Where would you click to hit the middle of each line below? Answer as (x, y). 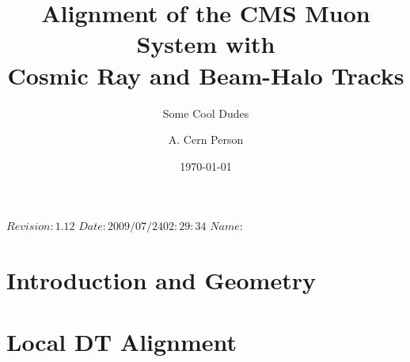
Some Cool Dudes (206, 113)
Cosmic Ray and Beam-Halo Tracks (206, 75)
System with (206, 44)
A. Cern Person (206, 140)
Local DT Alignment (122, 342)
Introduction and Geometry (161, 280)
